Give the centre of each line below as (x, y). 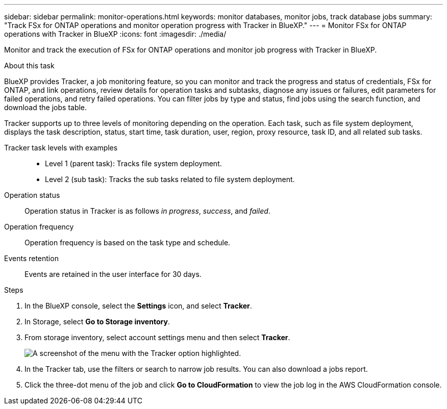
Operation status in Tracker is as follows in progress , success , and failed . (147, 211)
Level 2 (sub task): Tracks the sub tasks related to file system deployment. (170, 179)
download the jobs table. (46, 107)
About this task (29, 66)
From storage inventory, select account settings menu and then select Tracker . (157, 337)
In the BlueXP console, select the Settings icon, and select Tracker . (138, 306)
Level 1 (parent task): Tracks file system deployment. (133, 163)
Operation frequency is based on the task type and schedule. (128, 242)
